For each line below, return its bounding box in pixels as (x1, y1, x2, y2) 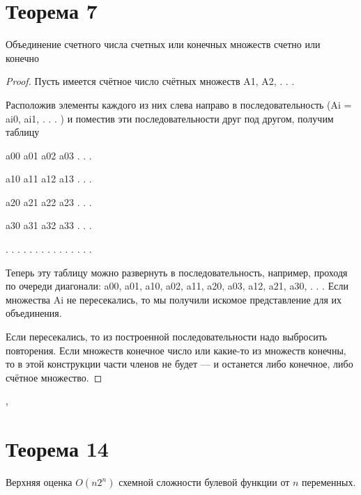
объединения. (6, 306, 62, 320)
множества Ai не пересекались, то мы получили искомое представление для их (6, 292, 342, 306)
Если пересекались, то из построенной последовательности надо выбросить (6, 329, 328, 344)
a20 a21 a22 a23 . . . (6, 194, 92, 209)
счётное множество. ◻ (6, 370, 102, 384)
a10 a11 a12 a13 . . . (6, 171, 92, 186)
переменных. (302, 475, 356, 489)
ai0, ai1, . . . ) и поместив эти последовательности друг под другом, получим (6, 111, 334, 125)
